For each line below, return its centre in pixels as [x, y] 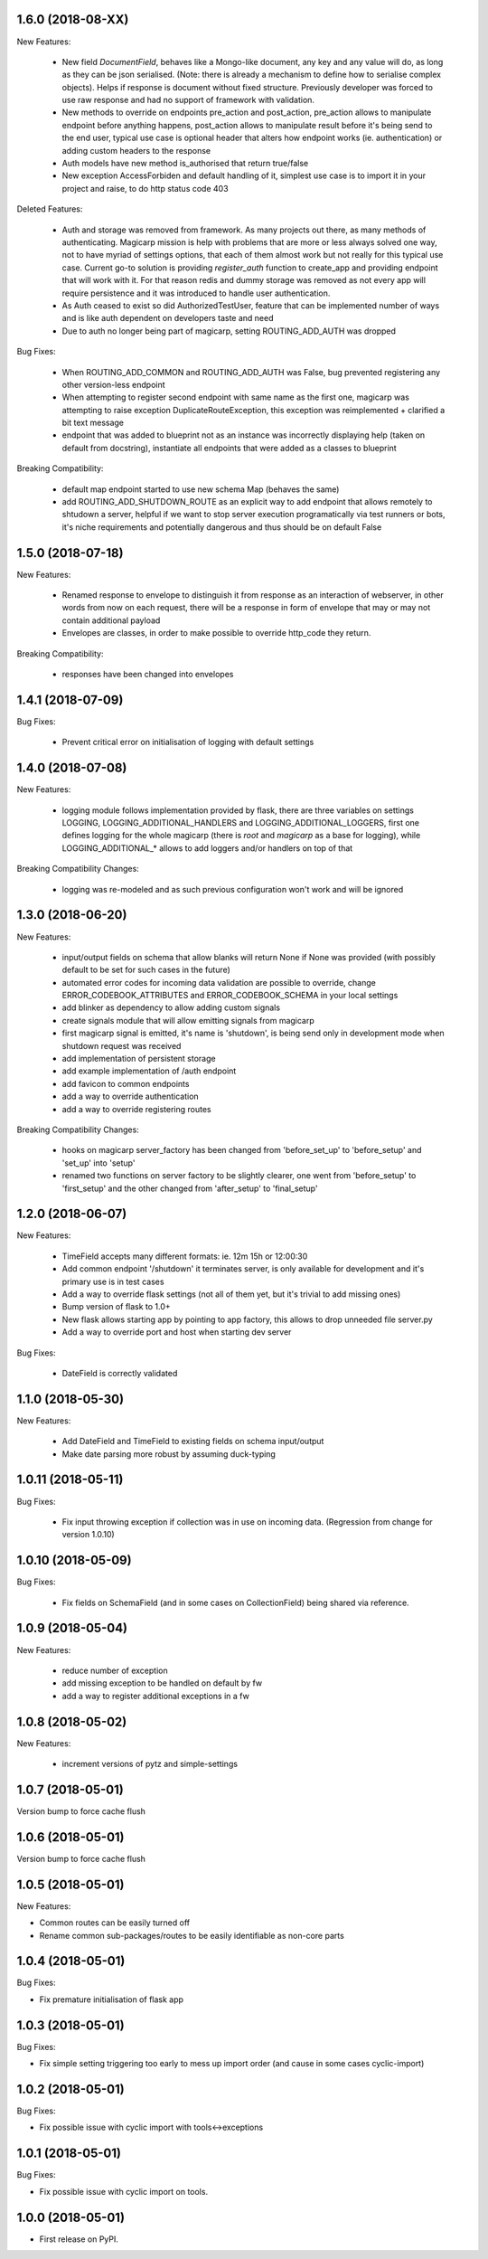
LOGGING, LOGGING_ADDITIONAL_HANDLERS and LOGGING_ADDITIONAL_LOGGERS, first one [241, 823]
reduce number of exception [115, 1670]
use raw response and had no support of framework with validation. [188, 100]
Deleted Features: [50, 209]
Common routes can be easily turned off [114, 1923]
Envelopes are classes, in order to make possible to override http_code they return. [216, 633]
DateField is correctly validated [120, 1373]
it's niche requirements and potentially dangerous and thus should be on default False [222, 527]
